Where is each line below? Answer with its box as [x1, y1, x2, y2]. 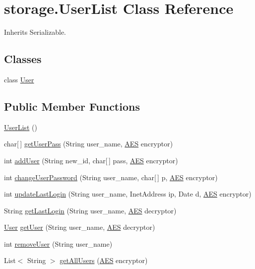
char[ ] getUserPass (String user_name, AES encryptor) [4, 138, 173, 149]
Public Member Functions [4, 98, 140, 114]
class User [4, 74, 34, 84]
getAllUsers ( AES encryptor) [60, 255, 148, 266]
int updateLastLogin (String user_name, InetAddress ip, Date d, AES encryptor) [4, 189, 252, 199]
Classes [4, 51, 42, 67]
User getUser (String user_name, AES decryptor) [4, 222, 155, 232]
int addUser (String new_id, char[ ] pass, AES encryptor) [4, 155, 178, 165]
